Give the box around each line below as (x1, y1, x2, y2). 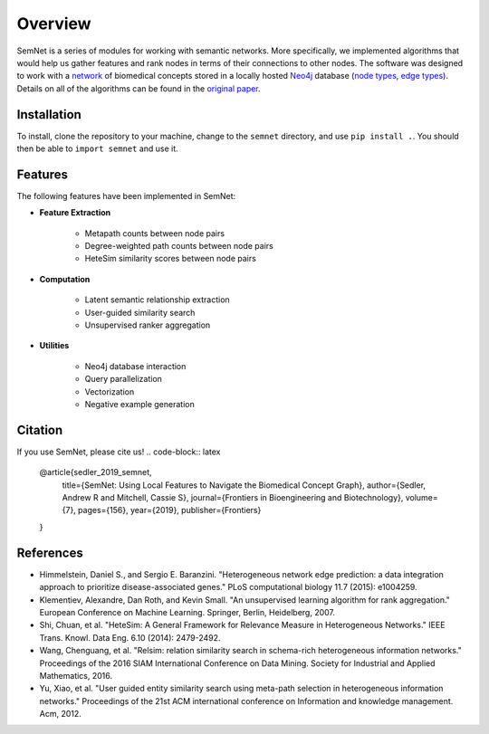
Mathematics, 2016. (39, 670, 113, 681)
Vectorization (84, 386, 135, 397)
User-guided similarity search (84, 307, 196, 318)
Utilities (39, 340, 70, 351)
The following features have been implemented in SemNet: (16, 190, 236, 201)
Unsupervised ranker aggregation (84, 319, 211, 330)
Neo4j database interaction (84, 360, 187, 371)
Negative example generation (84, 399, 195, 409)
